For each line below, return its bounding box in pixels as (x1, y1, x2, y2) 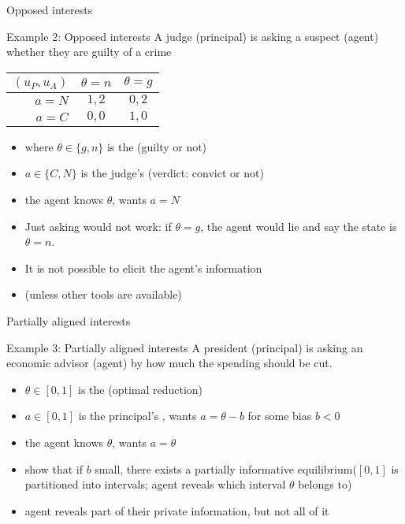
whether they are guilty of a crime (6, 43, 172, 60)
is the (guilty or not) (106, 138, 207, 154)
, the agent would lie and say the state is (200, 217, 397, 234)
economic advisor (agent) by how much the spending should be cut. (6, 355, 333, 371)
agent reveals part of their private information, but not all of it (24, 502, 329, 518)
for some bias (247, 407, 312, 424)
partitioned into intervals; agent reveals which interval (24, 476, 286, 492)
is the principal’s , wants (78, 407, 197, 424)
